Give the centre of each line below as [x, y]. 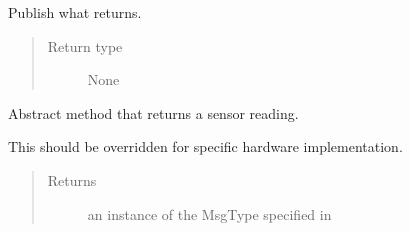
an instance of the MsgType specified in [209, 213]
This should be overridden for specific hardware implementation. [205, 146]
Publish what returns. [75, 12]
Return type [85, 45]
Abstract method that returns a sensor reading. [153, 112]
